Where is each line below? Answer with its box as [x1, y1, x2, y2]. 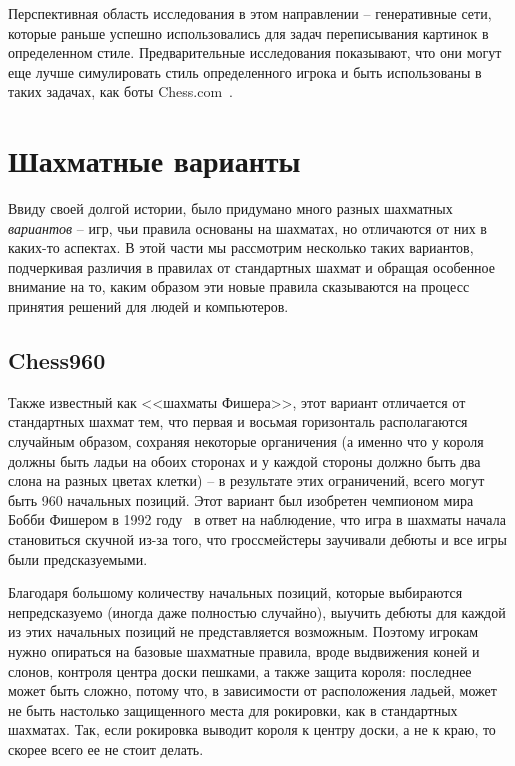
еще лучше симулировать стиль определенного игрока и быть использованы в [8, 61, 482, 82]
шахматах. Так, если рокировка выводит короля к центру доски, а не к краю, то [8, 719, 496, 740]
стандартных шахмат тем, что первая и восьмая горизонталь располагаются [8, 411, 468, 432]
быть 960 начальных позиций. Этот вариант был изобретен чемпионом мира [8, 489, 474, 510]
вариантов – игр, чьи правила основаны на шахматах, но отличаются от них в [8, 217, 487, 238]
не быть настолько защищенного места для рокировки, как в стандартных [8, 699, 458, 720]
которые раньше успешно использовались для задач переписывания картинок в [8, 22, 489, 43]
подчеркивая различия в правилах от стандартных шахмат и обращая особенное [8, 256, 495, 277]
